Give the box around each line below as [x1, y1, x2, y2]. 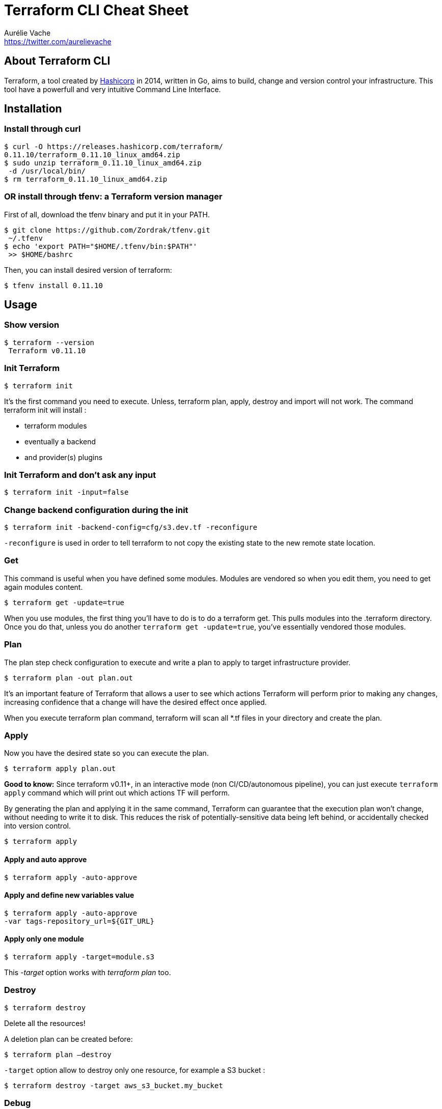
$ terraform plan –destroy [4, 1050, 112, 1059]
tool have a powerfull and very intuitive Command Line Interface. [4, 84, 221, 94]
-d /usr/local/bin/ [8, 166, 86, 175]
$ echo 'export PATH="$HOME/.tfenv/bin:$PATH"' [4, 242, 198, 250]
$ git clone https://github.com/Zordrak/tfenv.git [4, 225, 210, 234]
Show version [4, 320, 60, 330]
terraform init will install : [4, 405, 87, 414]
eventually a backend [24, 437, 96, 446]
